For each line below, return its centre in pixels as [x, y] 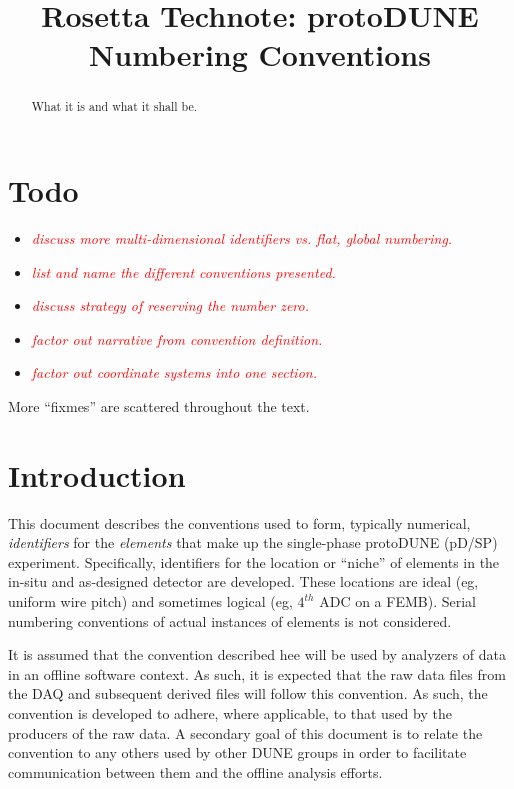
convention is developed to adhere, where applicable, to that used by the [230, 712]
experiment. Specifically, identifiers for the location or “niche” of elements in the [254, 561]
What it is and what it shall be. [114, 106]
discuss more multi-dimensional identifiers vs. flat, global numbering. [242, 237]
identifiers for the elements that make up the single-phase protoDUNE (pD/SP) [253, 542]
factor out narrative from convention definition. [177, 338]
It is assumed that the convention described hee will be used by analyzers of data [257, 654]
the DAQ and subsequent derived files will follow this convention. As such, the [248, 693]
